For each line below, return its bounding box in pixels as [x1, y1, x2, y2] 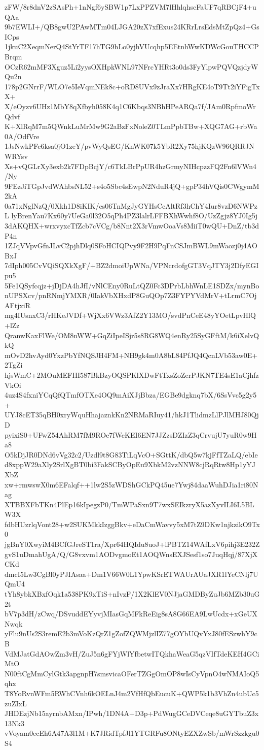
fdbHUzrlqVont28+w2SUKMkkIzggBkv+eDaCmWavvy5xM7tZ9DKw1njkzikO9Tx [5, 518, 260, 529]
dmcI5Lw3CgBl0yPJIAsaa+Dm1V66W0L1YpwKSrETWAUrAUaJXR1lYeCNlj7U [5, 568, 258, 579]
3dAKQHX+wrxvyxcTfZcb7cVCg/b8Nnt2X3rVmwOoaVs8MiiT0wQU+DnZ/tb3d [5, 220, 259, 231]
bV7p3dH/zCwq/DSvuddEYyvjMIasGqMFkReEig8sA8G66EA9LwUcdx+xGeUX [5, 608, 257, 619]
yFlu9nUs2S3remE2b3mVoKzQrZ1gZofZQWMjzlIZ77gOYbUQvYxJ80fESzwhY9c [5, 628, 257, 639]
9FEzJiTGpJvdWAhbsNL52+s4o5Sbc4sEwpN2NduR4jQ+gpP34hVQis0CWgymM [5, 180, 259, 191]
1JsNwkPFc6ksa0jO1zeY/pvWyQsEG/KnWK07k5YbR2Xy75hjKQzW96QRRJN [5, 141, 254, 151]
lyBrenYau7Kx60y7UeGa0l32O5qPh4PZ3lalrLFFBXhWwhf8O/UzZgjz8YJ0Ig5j [11, 210, 258, 221]
